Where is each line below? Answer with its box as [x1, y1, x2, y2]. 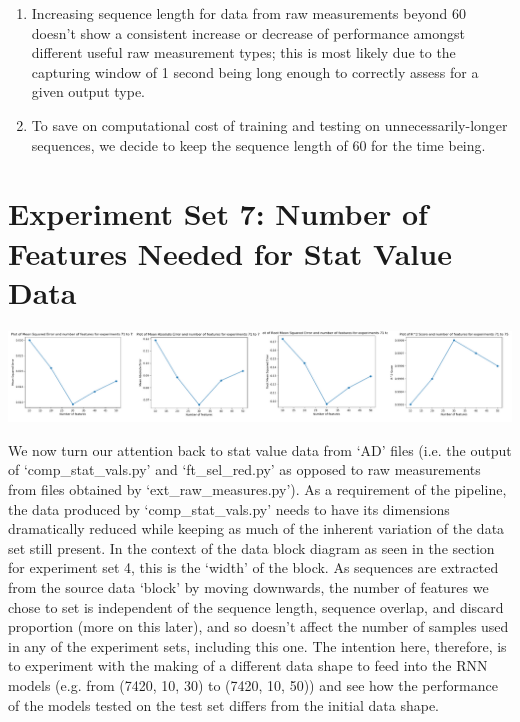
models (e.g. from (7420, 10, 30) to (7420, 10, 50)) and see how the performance [8, 674, 498, 695]
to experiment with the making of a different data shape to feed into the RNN [8, 655, 488, 676]
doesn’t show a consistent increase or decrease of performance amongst [31, 22, 465, 43]
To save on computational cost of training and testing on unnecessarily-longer [31, 114, 508, 135]
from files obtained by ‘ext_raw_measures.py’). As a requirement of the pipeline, [8, 478, 507, 499]
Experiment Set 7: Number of [8, 193, 428, 234]
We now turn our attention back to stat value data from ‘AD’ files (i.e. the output [8, 439, 512, 460]
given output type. [31, 81, 145, 102]
